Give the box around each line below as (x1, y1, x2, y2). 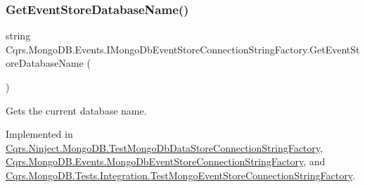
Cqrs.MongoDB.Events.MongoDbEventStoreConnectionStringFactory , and (6, 154, 326, 169)
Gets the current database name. (6, 103, 147, 117)
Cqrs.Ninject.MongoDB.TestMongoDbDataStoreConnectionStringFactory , (6, 140, 323, 155)
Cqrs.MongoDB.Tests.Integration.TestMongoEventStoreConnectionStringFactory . (6, 167, 355, 182)
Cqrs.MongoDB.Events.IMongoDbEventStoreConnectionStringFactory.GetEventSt (6, 41, 360, 56)
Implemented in (6, 127, 73, 141)
